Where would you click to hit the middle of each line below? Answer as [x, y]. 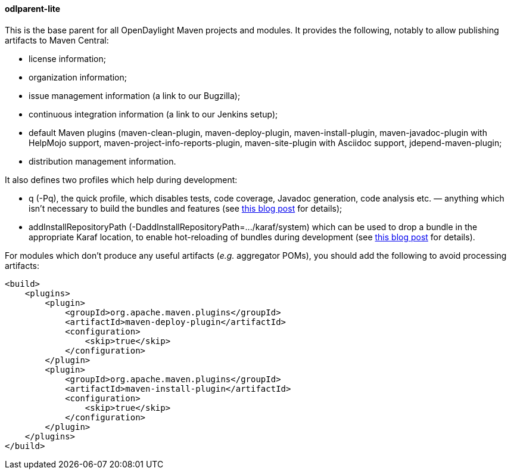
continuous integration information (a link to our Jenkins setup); [153, 114]
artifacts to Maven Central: [57, 40]
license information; [68, 58]
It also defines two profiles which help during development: [121, 179]
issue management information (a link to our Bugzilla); [135, 95]
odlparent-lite [33, 9]
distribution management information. [102, 161]
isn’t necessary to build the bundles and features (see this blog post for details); [186, 208]
